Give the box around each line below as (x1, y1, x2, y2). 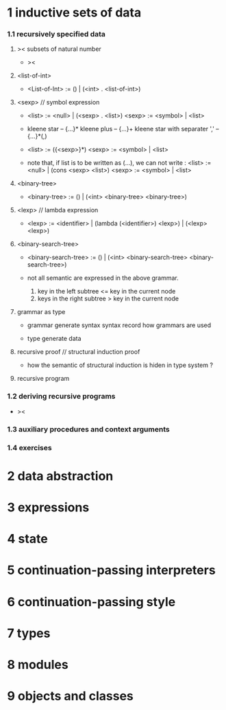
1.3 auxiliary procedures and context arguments (7, 424, 170, 434)
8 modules (7, 656, 68, 672)
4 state (7, 531, 48, 547)
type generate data (27, 335, 81, 343)
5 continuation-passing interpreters (7, 562, 216, 578)
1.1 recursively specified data (7, 30, 106, 39)
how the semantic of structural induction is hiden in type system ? (27, 361, 214, 369)
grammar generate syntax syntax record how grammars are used (27, 321, 212, 329)
